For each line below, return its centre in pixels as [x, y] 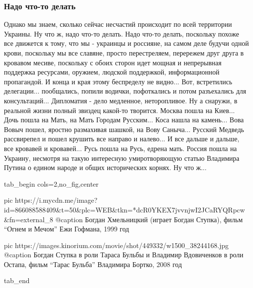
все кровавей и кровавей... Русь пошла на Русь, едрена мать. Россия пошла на [120, 148]
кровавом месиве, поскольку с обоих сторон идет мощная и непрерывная [113, 62]
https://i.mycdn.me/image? [56, 200]
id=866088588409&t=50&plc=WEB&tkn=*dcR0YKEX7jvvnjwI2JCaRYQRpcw [125, 209]
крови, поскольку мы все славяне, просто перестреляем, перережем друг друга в [124, 53]
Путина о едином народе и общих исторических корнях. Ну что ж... [105, 167]
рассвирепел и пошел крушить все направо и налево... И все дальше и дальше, [122, 139]
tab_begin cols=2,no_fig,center [51, 183]
